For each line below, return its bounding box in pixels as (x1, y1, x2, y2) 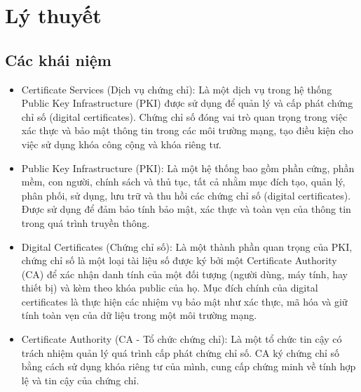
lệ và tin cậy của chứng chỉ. (21, 372, 139, 387)
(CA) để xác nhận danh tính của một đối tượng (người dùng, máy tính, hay (21, 266, 348, 281)
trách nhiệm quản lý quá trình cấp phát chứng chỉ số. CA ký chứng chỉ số (21, 345, 340, 360)
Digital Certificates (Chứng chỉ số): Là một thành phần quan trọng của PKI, (21, 239, 353, 254)
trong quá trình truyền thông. (21, 215, 150, 230)
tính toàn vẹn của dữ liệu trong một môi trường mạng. (21, 308, 257, 322)
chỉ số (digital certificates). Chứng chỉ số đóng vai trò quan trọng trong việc (21, 109, 348, 124)
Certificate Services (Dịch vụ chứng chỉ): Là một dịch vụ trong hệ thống (21, 81, 332, 96)
